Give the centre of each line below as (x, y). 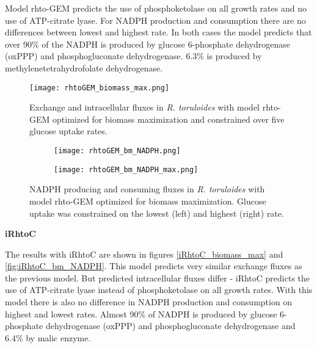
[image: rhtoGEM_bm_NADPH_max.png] (126, 169)
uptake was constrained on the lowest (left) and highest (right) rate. (157, 213)
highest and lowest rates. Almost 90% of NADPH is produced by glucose (141, 314)
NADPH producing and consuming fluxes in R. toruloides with (147, 189)
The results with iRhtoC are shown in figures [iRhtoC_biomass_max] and (144, 254)
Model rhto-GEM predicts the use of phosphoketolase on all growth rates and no (156, 8)
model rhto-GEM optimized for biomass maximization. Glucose (148, 201)
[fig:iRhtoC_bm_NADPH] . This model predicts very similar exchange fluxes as (154, 266)
